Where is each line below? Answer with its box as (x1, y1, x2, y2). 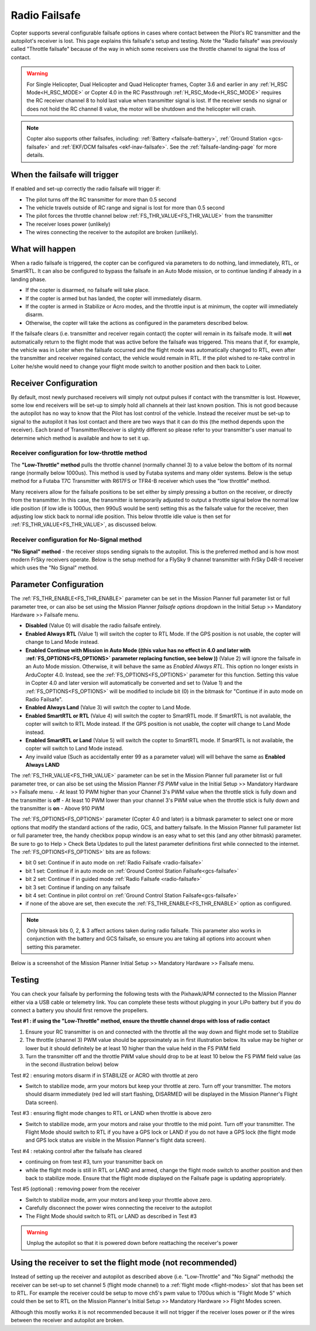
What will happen (11, 243, 76, 254)
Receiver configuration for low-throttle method (11, 449, 147, 457)
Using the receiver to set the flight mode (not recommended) (11, 1258, 237, 1268)
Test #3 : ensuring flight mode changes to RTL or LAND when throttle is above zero (11, 1110, 212, 1117)
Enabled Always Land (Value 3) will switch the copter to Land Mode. (25, 704, 191, 711)
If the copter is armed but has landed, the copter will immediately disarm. (25, 294, 202, 301)
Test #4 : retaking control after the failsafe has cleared (11, 1147, 142, 1154)
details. (26, 152, 44, 159)
